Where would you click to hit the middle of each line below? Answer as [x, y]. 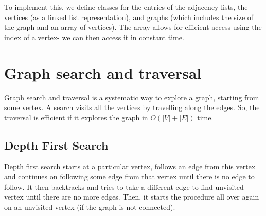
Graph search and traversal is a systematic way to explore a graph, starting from [132, 97]
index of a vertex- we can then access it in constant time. [94, 37]
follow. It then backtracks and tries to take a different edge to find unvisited [124, 186]
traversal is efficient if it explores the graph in [76, 117]
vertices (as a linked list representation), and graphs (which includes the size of [129, 17]
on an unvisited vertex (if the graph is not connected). [90, 206]
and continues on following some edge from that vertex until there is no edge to [129, 177]
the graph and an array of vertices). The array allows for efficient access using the [133, 27]
